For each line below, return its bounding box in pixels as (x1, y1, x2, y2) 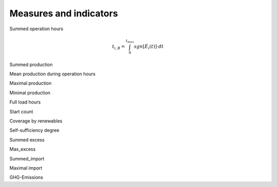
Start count (9, 108, 33, 115)
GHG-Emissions (9, 174, 44, 180)
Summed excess (9, 136, 45, 143)
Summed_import (9, 155, 45, 161)
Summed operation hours (9, 26, 64, 32)
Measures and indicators (9, 8, 118, 19)
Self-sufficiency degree (9, 127, 60, 133)
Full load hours (9, 99, 41, 105)
